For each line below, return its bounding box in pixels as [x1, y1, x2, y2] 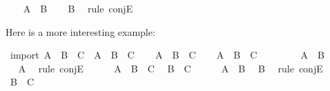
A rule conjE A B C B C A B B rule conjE [18, 61, 323, 75]
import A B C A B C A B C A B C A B [10, 48, 324, 62]
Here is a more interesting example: [6, 24, 155, 39]
